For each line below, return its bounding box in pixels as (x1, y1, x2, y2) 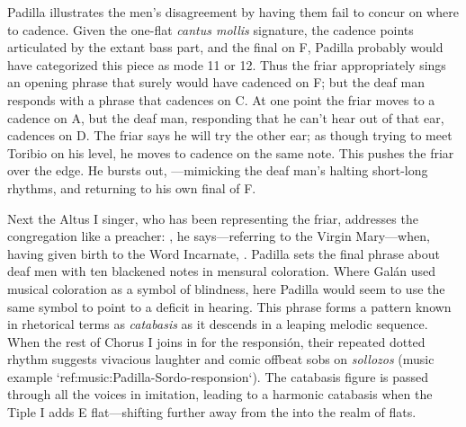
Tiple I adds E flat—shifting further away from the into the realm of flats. (7, 403, 417, 422)
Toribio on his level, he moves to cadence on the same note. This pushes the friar (7, 143, 454, 162)
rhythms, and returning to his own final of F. (7, 178, 256, 197)
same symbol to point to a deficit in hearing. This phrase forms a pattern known (7, 297, 452, 316)
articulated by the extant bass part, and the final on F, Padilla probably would (7, 38, 444, 57)
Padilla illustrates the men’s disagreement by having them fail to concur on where (7, 3, 459, 21)
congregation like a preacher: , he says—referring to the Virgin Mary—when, (7, 227, 430, 245)
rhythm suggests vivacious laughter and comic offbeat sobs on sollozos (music (7, 350, 435, 369)
